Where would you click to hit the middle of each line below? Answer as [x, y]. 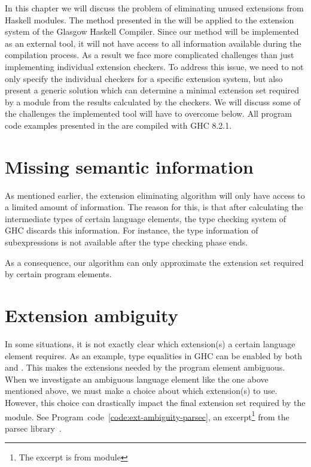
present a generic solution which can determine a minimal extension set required [152, 90]
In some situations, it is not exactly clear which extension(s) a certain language [150, 343]
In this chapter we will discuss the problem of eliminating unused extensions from [154, 8]
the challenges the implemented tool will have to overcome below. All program [149, 113]
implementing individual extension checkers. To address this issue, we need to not [154, 66]
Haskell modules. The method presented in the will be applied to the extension [150, 19]
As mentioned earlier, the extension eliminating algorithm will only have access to [155, 195]
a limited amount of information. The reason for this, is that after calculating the [154, 207]
